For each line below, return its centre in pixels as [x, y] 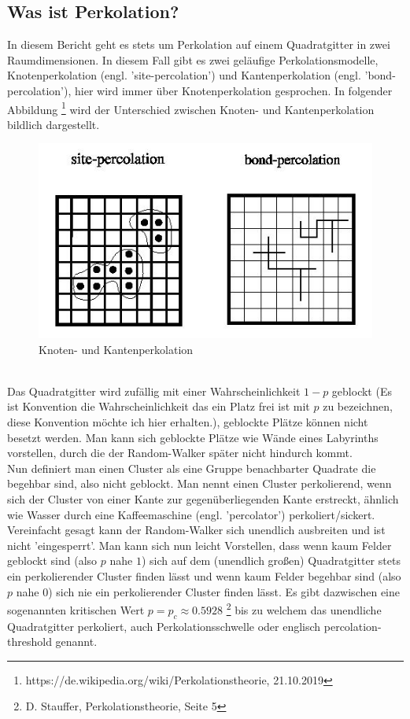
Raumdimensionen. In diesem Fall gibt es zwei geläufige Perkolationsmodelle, [193, 59]
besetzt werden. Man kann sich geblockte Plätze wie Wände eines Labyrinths [193, 437]
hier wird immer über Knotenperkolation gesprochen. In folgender [234, 90]
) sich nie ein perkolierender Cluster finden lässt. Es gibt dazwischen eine [224, 591]
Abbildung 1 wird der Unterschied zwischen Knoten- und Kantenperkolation [191, 108]
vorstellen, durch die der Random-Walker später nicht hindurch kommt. [180, 453]
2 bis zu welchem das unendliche [304, 608]
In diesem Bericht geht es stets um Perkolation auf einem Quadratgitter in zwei [199, 44]
